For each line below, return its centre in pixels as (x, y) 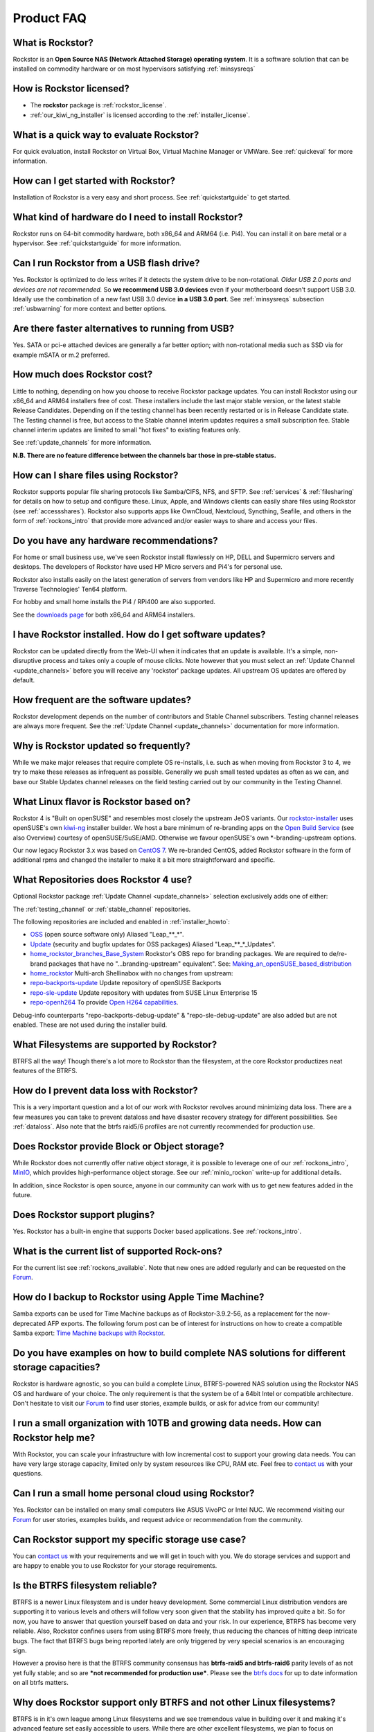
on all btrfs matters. (41, 1683)
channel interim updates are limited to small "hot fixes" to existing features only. (127, 430)
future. (23, 1195)
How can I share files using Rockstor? (96, 475)
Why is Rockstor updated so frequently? (101, 746)
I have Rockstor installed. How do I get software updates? (139, 634)
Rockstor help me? (54, 1438)
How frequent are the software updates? (102, 700)
